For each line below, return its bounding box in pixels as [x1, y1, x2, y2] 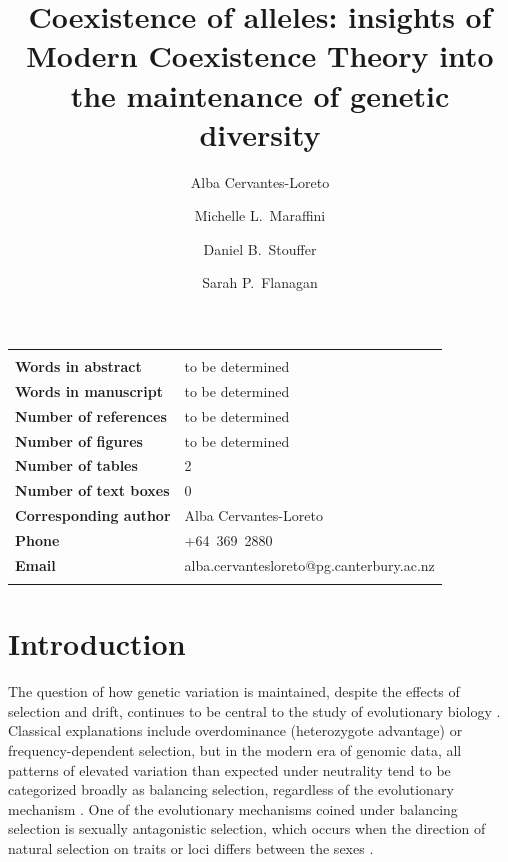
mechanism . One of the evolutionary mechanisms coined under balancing [8, 798, 458, 819]
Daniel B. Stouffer [203, 238, 317, 259]
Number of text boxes [15, 480, 170, 501]
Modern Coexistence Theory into [26, 35, 494, 76]
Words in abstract [15, 356, 142, 377]
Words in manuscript [15, 380, 163, 401]
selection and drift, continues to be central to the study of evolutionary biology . [8, 700, 501, 721]
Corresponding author [15, 505, 171, 526]
